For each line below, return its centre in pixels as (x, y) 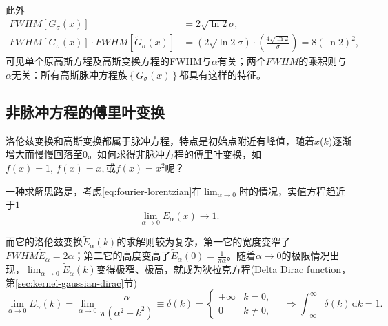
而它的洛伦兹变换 (44, 242)
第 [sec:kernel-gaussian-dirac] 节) (71, 282)
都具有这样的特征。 (223, 75)
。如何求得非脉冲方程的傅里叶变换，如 (174, 154)
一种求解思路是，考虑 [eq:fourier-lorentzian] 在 (104, 191)
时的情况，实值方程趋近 (292, 191)
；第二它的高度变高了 (122, 255)
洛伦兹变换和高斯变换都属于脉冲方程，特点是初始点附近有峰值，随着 (160, 140)
